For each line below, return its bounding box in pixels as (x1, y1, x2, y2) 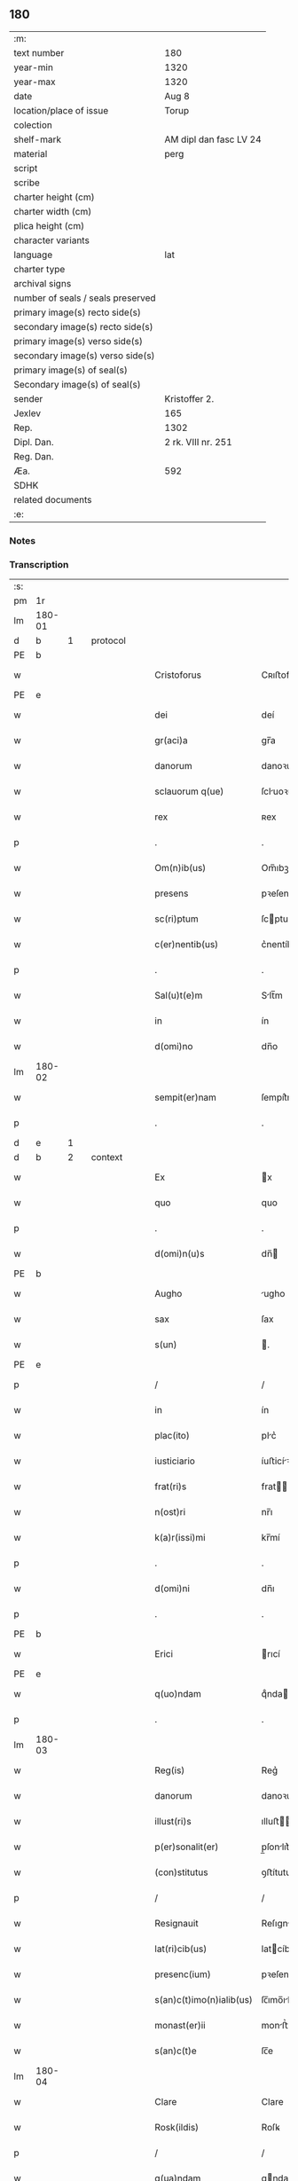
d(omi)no (154, 1040, 193, 1053)
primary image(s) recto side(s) (13, 306, 142, 318)
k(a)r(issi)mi (154, 1532, 206, 1544)
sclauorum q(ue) (154, 785, 224, 797)
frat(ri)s (154, 1480, 187, 1493)
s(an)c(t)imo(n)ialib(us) (154, 1994, 253, 2006)
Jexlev (13, 407, 42, 420)
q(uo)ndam (154, 1688, 201, 1700)
